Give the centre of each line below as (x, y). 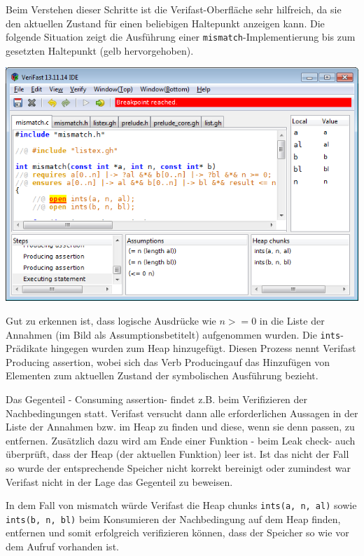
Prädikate (27, 348)
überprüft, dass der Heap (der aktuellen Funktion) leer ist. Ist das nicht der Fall (177, 454)
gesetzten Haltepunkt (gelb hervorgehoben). (100, 50)
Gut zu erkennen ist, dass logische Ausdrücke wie (111, 320)
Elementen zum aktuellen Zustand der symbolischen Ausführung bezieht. (162, 375)
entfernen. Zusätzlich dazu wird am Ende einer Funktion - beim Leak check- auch (181, 440)
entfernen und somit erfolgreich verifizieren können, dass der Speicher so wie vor (177, 533)
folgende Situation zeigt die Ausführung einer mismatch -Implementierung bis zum (181, 37)
